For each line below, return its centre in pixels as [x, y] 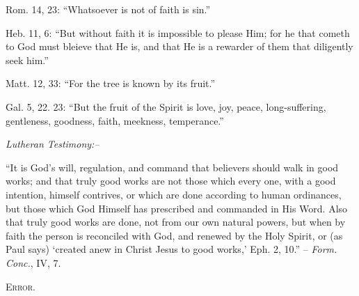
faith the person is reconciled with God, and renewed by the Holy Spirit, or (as [174, 235]
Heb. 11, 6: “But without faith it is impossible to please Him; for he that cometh [178, 32]
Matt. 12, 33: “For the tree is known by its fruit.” [111, 83]
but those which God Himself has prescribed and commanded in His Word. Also [177, 208]
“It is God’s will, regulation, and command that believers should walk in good [172, 167]
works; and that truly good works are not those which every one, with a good [171, 181]
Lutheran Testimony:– [53, 144]
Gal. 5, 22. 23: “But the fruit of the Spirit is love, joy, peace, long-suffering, [166, 106]
